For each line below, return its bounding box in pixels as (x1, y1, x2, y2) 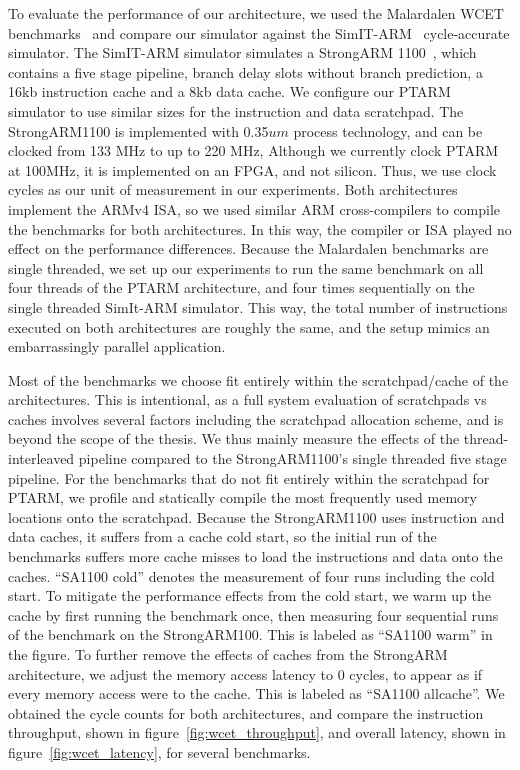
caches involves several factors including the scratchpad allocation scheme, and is (8, 408, 504, 429)
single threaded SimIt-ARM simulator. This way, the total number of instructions (8, 296, 508, 317)
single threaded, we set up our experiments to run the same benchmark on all (8, 257, 484, 278)
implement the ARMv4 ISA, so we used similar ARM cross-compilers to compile (8, 198, 501, 219)
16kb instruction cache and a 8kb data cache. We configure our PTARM (8, 81, 451, 102)
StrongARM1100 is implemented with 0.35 (8, 120, 269, 141)
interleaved (8, 448, 75, 469)
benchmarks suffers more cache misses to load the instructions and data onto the (8, 546, 503, 567)
